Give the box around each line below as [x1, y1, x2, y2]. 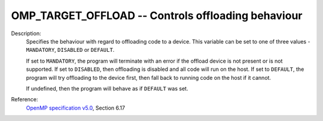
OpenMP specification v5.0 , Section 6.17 [26, 104, 126, 111]
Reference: [11, 96, 38, 103]
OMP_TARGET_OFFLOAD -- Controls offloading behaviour [11, 9, 303, 22]
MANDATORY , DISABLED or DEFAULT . [26, 46, 115, 54]
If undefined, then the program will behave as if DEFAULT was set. [26, 85, 188, 92]
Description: [11, 30, 41, 37]
